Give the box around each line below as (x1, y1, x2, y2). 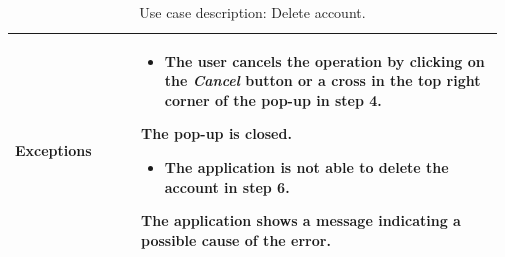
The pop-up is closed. (141, 123, 292, 144)
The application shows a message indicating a (141, 210, 461, 231)
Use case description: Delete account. (139, 2, 366, 22)
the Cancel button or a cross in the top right (164, 70, 481, 91)
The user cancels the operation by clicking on (164, 50, 485, 71)
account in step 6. (164, 176, 290, 197)
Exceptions (15, 140, 92, 161)
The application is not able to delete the (164, 156, 449, 177)
